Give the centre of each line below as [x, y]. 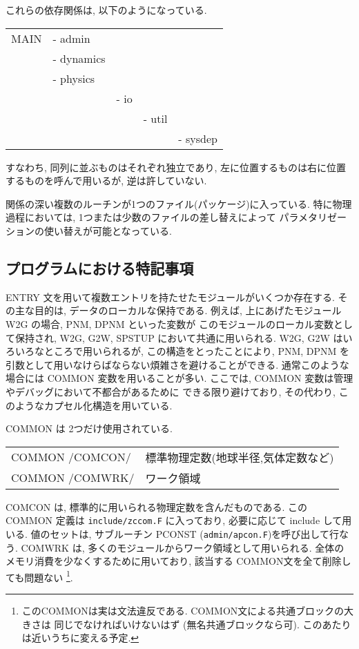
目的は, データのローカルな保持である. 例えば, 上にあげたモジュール [188, 310]
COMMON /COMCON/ [71, 457]
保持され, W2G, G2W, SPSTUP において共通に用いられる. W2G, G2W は [179, 337]
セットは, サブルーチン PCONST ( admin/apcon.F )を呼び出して [190, 533]
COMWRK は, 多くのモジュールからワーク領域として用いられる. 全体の [183, 547]
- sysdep [198, 138]
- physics [74, 78]
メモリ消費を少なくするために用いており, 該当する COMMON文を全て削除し [178, 561]
